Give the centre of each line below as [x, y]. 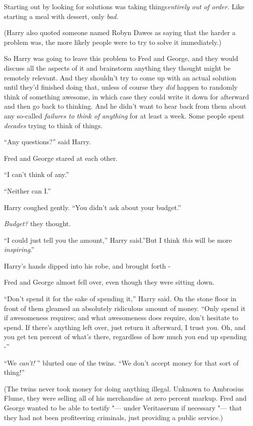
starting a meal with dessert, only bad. [61, 16]
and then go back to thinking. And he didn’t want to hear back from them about [125, 106]
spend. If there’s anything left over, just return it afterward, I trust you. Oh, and [125, 327]
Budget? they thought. [38, 223]
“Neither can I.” [28, 190]
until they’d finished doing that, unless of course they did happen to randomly [121, 87]
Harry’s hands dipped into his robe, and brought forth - [87, 265]
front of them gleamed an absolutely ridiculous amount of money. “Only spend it [125, 308]
